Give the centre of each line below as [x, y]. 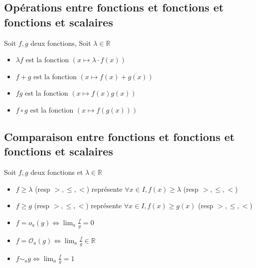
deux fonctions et [57, 172]
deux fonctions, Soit [61, 43]
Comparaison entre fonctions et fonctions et [119, 136]
